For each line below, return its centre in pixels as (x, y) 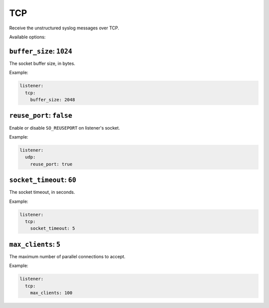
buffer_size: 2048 (53, 100)
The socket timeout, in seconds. (42, 192)
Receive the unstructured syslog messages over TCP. (64, 28)
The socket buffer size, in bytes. (42, 63)
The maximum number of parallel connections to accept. (67, 256)
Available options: (27, 37)
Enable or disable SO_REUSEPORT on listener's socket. (65, 128)
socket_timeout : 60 (43, 180)
